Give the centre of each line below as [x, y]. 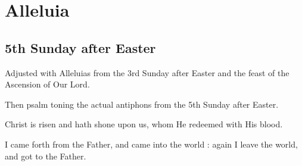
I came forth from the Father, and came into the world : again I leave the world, [151, 144]
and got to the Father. [46, 156]
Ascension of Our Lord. [47, 84]
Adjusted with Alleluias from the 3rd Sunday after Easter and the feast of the [147, 72]
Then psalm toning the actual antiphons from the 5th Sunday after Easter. [142, 104]
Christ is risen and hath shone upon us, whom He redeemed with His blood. [144, 124]
